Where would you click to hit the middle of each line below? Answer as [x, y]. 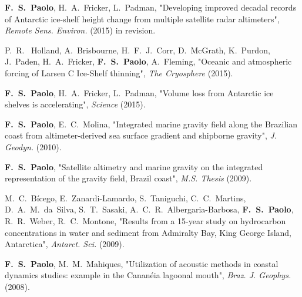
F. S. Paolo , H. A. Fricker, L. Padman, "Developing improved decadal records [151, 7]
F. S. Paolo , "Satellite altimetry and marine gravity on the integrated [134, 166]
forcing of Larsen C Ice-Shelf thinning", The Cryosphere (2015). [119, 72]
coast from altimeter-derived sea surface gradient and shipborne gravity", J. [141, 135]
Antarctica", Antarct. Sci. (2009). [65, 244]
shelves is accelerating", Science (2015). [75, 104]
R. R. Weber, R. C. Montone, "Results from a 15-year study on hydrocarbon [145, 220]
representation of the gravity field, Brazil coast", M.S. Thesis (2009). [128, 178]
